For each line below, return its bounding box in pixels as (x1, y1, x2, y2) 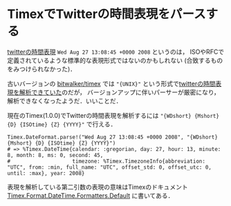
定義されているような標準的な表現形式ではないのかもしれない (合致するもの (7, 56, 223, 64)
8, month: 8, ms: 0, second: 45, (7, 152, 104, 158)
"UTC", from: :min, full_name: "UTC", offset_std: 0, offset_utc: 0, (7, 163, 212, 171)
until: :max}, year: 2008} (7, 169, 85, 176)
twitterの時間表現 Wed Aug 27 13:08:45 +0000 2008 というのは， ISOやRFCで (7, 48, 225, 56)
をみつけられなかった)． (7, 65, 77, 73)
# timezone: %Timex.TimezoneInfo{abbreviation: (7, 158, 206, 165)
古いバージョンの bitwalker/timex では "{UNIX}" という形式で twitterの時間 (7, 79, 216, 87)
